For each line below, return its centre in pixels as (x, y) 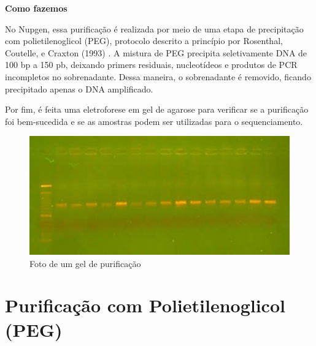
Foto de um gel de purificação (85, 263)
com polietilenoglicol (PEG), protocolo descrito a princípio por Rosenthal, (144, 41)
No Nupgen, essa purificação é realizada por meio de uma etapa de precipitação (154, 28)
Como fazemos (36, 8)
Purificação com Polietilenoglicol (145, 305)
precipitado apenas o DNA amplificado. (79, 88)
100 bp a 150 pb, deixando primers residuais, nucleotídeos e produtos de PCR (151, 65)
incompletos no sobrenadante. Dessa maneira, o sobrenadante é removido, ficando (158, 76)
